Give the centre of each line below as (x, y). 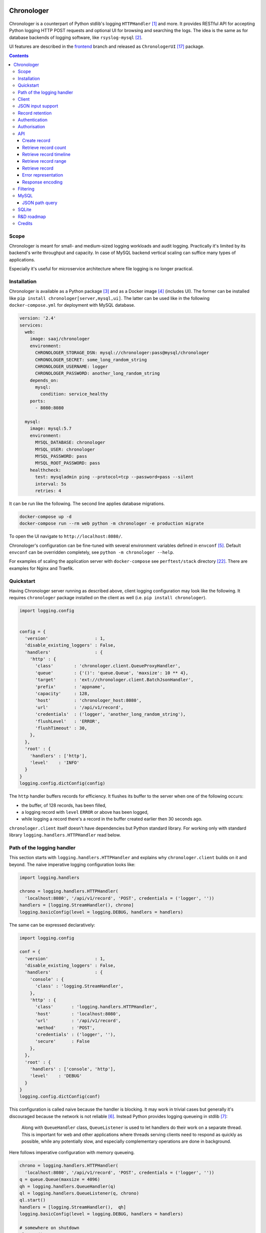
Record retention (35, 113)
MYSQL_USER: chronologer (65, 449)
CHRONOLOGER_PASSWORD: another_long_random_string (98, 373)
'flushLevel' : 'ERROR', (68, 721)
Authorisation (32, 127)
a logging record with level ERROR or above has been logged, (85, 812)
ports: (38, 401)
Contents (19, 55)
